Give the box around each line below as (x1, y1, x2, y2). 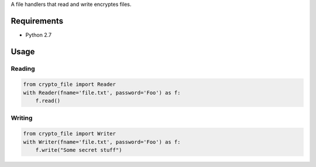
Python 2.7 (25, 31, 52, 38)
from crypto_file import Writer (23, 130, 116, 137)
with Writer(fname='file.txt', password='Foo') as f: (23, 138, 181, 145)
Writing (11, 114, 33, 122)
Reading (11, 64, 35, 72)
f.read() (35, 98, 61, 105)
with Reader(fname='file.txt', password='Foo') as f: (23, 89, 181, 96)
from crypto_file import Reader (23, 81, 116, 88)
